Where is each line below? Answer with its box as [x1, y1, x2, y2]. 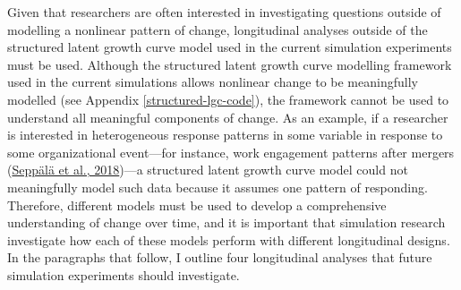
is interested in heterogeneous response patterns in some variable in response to [7, 125, 443, 144]
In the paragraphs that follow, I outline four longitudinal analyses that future [7, 248, 432, 267]
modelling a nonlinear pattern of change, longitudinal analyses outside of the [7, 20, 428, 38]
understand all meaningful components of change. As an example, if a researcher [7, 107, 448, 126]
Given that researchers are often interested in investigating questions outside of [7, 3, 441, 21]
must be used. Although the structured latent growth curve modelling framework [7, 55, 452, 73]
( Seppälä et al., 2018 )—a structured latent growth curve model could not [7, 160, 408, 179]
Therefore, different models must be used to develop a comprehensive [7, 195, 387, 214]
